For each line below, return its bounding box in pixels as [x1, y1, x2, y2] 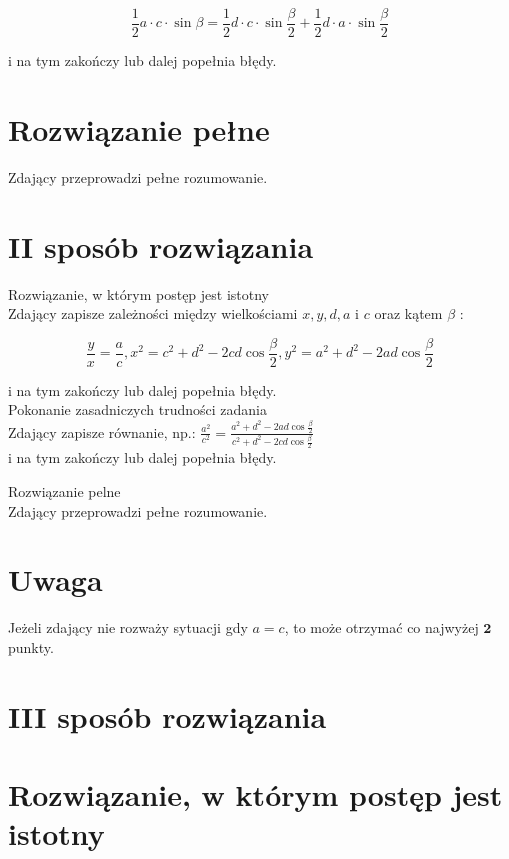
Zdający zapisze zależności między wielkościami [8, 303, 298, 324]
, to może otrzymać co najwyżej [284, 617, 479, 638]
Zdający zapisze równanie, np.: [8, 421, 196, 442]
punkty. [8, 636, 54, 657]
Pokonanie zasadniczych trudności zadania [8, 399, 268, 420]
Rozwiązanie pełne [8, 108, 270, 149]
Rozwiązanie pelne [8, 480, 121, 501]
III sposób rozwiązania [8, 695, 327, 736]
